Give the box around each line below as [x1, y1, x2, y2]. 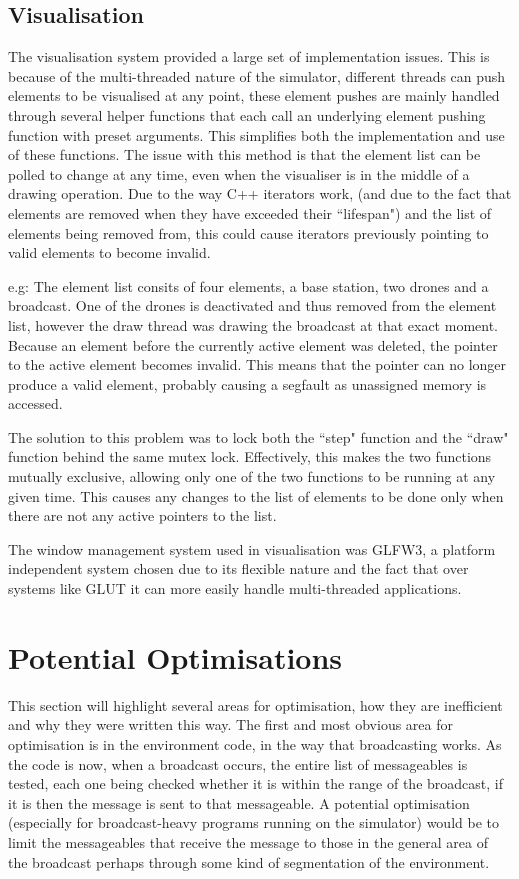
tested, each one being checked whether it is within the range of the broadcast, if [8, 773, 503, 794]
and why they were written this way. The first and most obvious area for [8, 714, 453, 735]
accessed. [8, 393, 63, 414]
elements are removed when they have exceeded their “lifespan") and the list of [8, 202, 492, 223]
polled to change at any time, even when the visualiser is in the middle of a [8, 163, 470, 184]
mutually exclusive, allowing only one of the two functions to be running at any [8, 466, 496, 487]
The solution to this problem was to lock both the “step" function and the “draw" [8, 426, 509, 447]
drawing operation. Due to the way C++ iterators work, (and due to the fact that [8, 183, 512, 204]
